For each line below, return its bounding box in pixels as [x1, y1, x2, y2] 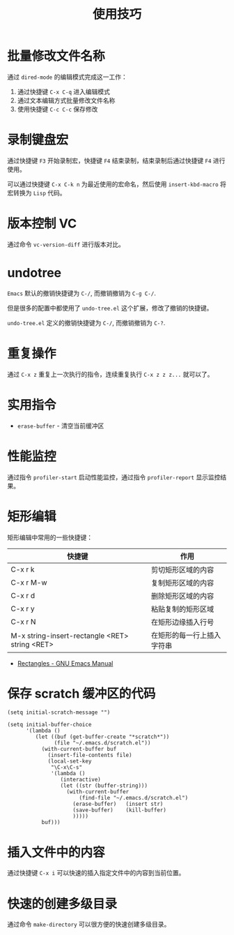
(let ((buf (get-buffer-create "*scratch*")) [35, 733, 170, 740]
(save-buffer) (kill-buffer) [72, 807, 167, 814]
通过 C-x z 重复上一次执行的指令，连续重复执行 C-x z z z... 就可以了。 [7, 370, 214, 378]
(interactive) [60, 776, 101, 784]
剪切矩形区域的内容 [150, 564, 214, 574]
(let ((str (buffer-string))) [60, 782, 148, 789]
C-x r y [10, 604, 35, 613]
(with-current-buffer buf [41, 746, 117, 753]
